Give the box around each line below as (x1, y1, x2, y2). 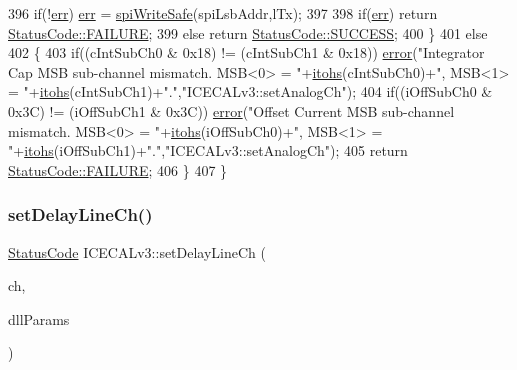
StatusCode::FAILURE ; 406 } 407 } (8, 159, 228, 180)
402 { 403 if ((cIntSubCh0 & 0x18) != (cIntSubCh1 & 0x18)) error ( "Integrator (8, 42, 485, 63)
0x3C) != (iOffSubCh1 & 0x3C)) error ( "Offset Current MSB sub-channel (8, 100, 455, 121)
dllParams (8, 308, 70, 329)
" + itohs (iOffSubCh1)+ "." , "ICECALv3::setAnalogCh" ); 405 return (8, 140, 408, 161)
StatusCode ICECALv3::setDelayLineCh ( (8, 241, 266, 262)
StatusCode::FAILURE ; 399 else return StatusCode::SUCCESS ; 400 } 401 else (8, 22, 488, 43)
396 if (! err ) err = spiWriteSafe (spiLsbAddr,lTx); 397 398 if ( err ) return (8, 3, 438, 23)
